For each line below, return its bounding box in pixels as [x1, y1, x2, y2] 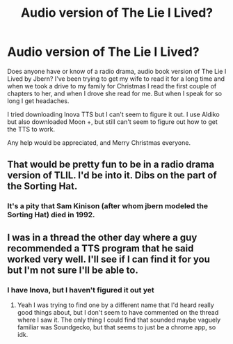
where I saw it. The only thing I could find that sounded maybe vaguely [17, 315, 221, 324]
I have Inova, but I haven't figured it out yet [7, 285, 154, 295]
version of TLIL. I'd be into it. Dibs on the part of [7, 169, 217, 182]
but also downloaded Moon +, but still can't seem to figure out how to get [7, 117, 218, 126]
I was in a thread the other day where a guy [7, 231, 198, 243]
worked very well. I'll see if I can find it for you [7, 253, 210, 265]
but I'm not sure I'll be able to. [7, 264, 139, 276]
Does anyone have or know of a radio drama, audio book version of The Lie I [7, 67, 227, 75]
